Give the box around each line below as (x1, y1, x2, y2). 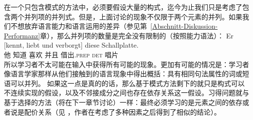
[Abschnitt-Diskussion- (150, 21, 218, 31)
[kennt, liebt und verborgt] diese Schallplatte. (4, 40, 139, 50)
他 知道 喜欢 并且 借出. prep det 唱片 (4, 49, 119, 59)
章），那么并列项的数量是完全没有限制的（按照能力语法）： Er (40, 30, 234, 40)
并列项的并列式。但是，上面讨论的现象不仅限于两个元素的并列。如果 (24, 11, 242, 21)
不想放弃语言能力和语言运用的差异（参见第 (10, 21, 147, 31)
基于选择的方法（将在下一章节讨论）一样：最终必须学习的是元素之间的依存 (4, 97, 242, 107)
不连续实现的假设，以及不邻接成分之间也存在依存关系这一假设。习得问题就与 (4, 87, 249, 98)
